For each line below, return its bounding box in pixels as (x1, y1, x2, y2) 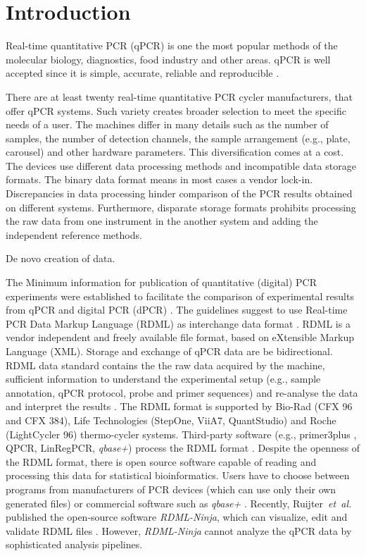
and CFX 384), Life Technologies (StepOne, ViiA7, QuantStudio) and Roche (6, 412, 336, 427)
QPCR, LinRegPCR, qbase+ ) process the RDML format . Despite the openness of (6, 440, 360, 455)
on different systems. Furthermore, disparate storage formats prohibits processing (6, 199, 356, 214)
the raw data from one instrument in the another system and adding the (6, 214, 318, 228)
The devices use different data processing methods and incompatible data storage (6, 158, 356, 173)
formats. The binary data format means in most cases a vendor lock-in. (6, 172, 313, 187)
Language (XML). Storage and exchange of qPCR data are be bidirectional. (6, 344, 333, 358)
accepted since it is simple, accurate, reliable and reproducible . (6, 66, 279, 80)
